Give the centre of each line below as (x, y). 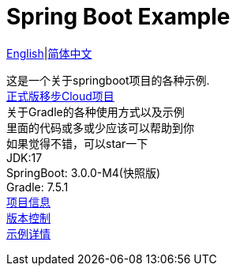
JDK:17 (24, 157)
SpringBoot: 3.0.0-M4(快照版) (84, 172)
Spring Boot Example (118, 17)
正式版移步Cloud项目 (60, 96)
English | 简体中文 (49, 53)
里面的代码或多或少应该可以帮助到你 (100, 127)
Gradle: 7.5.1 (37, 187)
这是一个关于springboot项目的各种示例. (108, 80)
